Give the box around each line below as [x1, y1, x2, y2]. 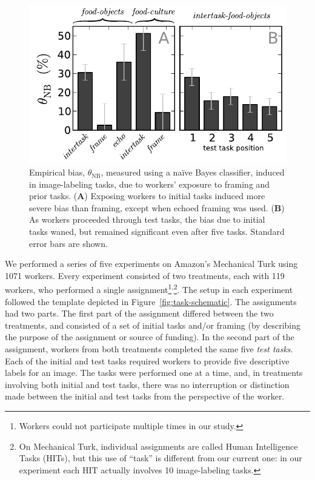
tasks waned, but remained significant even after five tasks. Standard [29, 225, 285, 238]
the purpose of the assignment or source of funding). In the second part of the [5, 330, 294, 343]
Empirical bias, [29, 166, 85, 179]
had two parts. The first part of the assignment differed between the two [5, 307, 274, 320]
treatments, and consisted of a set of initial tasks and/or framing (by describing [5, 318, 300, 331]
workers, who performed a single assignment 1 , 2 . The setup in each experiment [5, 281, 293, 296]
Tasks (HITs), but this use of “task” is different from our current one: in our [19, 452, 302, 464]
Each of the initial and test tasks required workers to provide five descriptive [5, 354, 290, 367]
